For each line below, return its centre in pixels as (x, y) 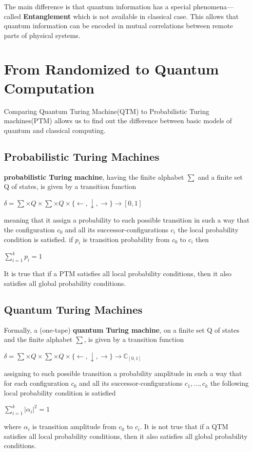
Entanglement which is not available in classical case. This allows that (131, 16)
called (12, 16)
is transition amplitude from (74, 426)
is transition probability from (126, 239)
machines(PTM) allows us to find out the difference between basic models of (118, 121)
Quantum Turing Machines (73, 309)
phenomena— (214, 6)
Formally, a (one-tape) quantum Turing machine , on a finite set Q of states (122, 330)
